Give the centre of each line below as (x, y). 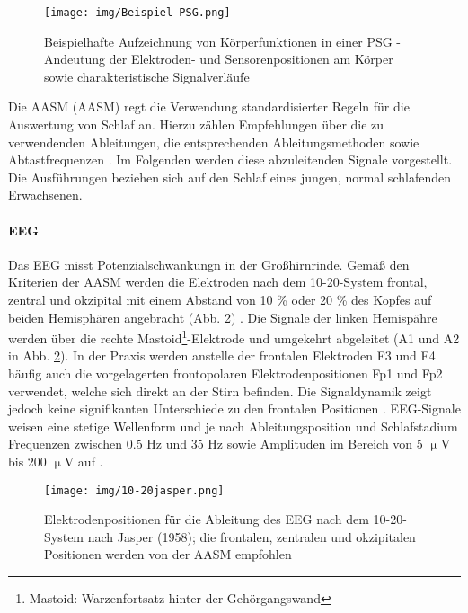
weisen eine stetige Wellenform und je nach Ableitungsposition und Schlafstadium (233, 426)
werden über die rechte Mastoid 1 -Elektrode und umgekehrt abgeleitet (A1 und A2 (234, 337)
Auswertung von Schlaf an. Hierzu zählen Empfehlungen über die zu (196, 124)
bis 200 (27, 461)
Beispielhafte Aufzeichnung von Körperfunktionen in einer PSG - (223, 41)
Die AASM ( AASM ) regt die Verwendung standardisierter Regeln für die (209, 107)
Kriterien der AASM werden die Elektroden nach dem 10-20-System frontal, (218, 282)
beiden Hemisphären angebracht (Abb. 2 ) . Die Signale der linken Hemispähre (223, 317)
